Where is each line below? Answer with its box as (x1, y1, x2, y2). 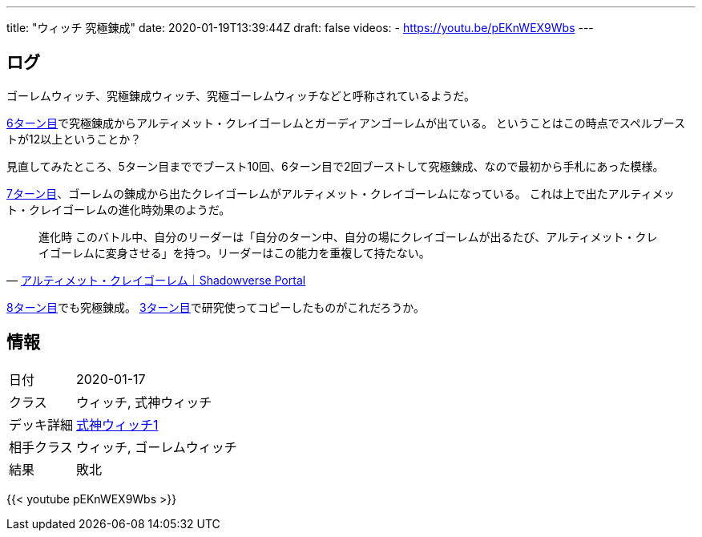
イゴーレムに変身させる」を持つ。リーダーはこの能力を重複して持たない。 (38, 245, 430, 260)
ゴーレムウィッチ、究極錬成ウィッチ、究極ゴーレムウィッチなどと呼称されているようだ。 (6, 88, 475, 103)
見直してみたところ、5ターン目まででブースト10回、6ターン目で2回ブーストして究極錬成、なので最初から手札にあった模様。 (6, 159, 664, 173)
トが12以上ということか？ (6, 131, 142, 146)
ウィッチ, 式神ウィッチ (76, 394, 212, 410)
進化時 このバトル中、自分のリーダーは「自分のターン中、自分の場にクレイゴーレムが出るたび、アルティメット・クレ (38, 229, 658, 244)
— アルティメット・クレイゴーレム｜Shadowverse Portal (6, 273, 306, 287)
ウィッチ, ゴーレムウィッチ (76, 438, 237, 455)
